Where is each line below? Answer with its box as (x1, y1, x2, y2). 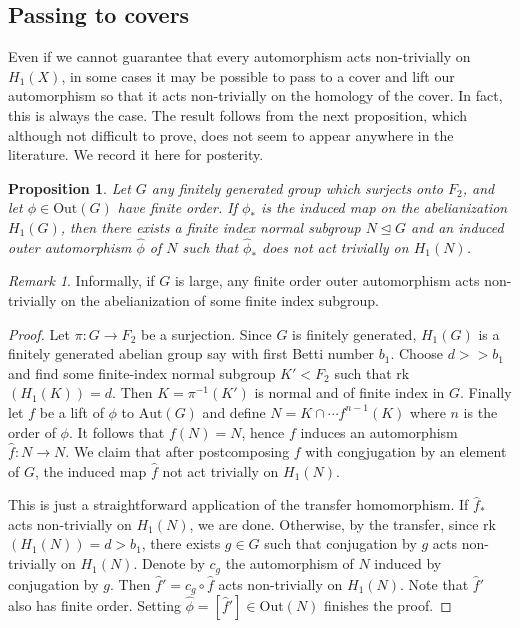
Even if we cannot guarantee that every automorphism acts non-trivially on (8, 46, 471, 67)
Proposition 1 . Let (8, 177, 131, 198)
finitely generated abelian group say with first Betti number (8, 343, 375, 364)
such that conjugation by (264, 533, 417, 554)
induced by (374, 553, 442, 574)
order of (8, 421, 56, 442)
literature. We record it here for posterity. (8, 144, 264, 165)
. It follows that (68, 421, 165, 442)
